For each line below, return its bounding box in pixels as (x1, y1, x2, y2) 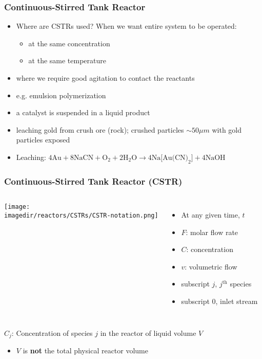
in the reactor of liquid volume (100, 327, 196, 338)
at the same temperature (28, 55, 107, 66)
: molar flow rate (186, 226, 238, 237)
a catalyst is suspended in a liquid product (16, 107, 150, 118)
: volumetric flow (185, 261, 237, 272)
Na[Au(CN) (151, 154, 188, 161)
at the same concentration (28, 38, 110, 48)
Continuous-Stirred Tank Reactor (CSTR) (4, 174, 183, 187)
